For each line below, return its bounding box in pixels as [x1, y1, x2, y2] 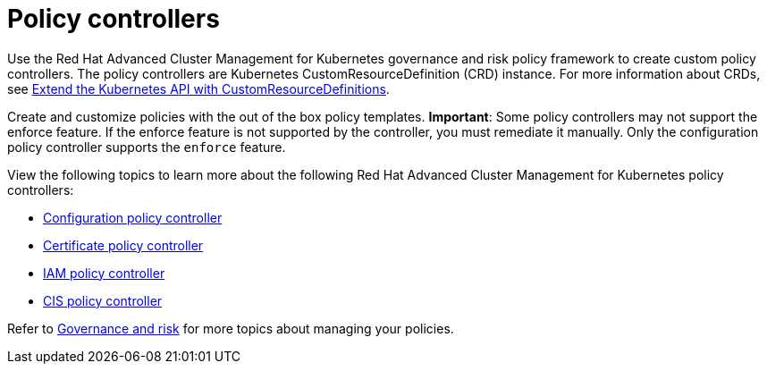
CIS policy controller [43, 292, 163, 308]
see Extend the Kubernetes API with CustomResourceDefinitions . [7, 80, 390, 97]
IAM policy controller [43, 265, 165, 281]
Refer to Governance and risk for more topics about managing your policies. [7, 320, 454, 336]
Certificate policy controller [43, 237, 204, 253]
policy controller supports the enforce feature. [7, 139, 286, 155]
